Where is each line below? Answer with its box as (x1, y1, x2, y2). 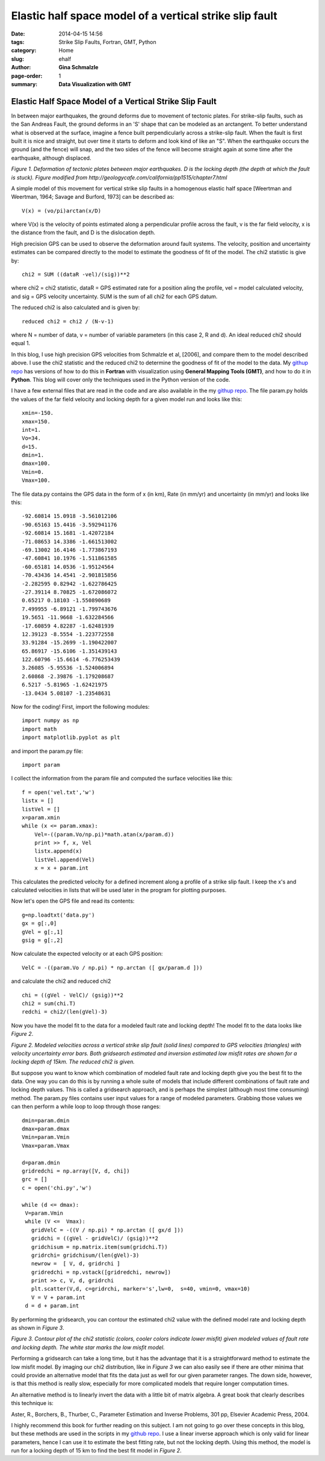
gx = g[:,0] (22, 920, 57, 927)
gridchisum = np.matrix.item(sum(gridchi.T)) (31, 1244, 168, 1250)
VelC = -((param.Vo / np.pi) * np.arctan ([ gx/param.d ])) (22, 964, 203, 971)
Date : (11, 30, 25, 37)
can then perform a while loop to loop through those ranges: (11, 1103, 161, 1111)
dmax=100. (22, 460, 51, 467)
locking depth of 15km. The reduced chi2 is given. (11, 1058, 135, 1065)
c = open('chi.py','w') (22, 1184, 92, 1191)
